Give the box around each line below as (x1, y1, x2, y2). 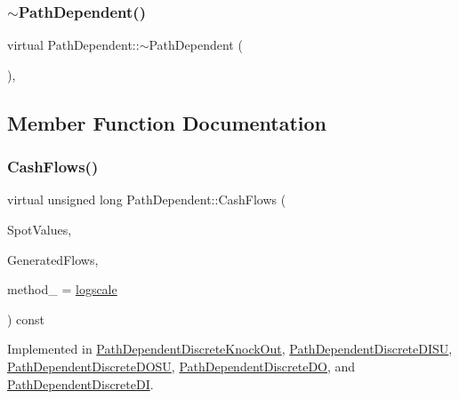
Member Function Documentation (7, 108, 327, 136)
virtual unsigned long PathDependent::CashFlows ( (7, 190, 286, 209)
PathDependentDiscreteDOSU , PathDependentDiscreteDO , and (7, 356, 356, 375)
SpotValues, (7, 220, 72, 238)
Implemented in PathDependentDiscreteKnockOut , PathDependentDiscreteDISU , (7, 339, 453, 358)
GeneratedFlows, (7, 250, 99, 268)
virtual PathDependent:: (7, 36, 140, 54)
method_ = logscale (7, 280, 117, 299)
